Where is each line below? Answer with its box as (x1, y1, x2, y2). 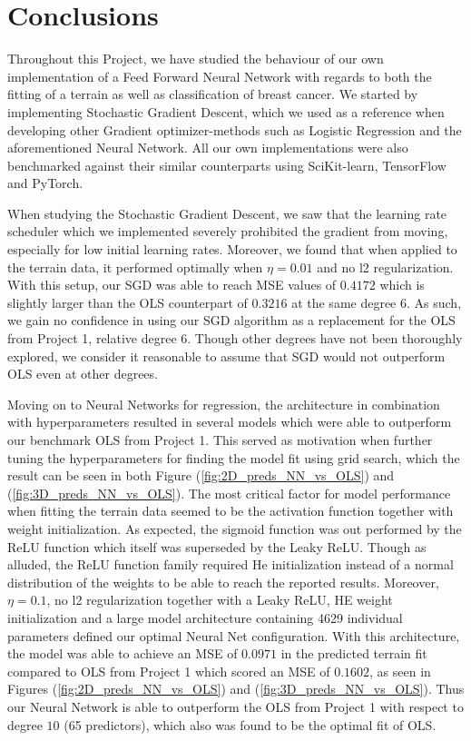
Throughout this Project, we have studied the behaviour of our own (7, 49, 384, 68)
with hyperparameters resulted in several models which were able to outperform (7, 412, 452, 431)
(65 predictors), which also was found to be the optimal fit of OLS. (64, 715, 437, 734)
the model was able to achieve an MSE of (7, 644, 238, 663)
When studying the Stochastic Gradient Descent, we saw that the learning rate (7, 203, 447, 222)
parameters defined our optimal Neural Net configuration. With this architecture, (7, 626, 460, 645)
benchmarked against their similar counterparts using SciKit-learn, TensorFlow (7, 155, 446, 174)
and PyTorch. (7, 173, 83, 193)
